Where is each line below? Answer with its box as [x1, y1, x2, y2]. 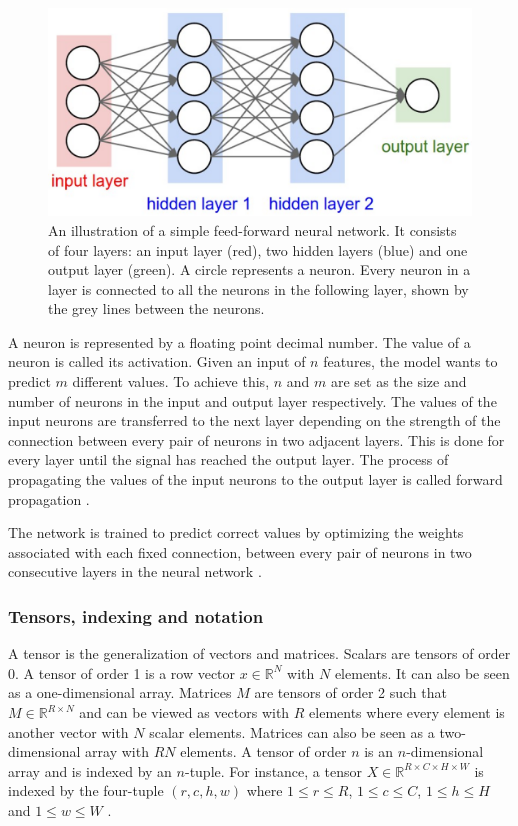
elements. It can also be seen [334, 662, 510, 683]
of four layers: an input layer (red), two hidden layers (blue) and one [48, 239, 468, 260]
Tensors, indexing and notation [8, 603, 264, 628]
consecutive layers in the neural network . [8, 561, 262, 582]
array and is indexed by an [8, 760, 172, 781]
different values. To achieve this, [72, 371, 270, 392]
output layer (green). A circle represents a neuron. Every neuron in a [48, 259, 471, 280]
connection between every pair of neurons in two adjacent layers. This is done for [8, 429, 505, 450]
